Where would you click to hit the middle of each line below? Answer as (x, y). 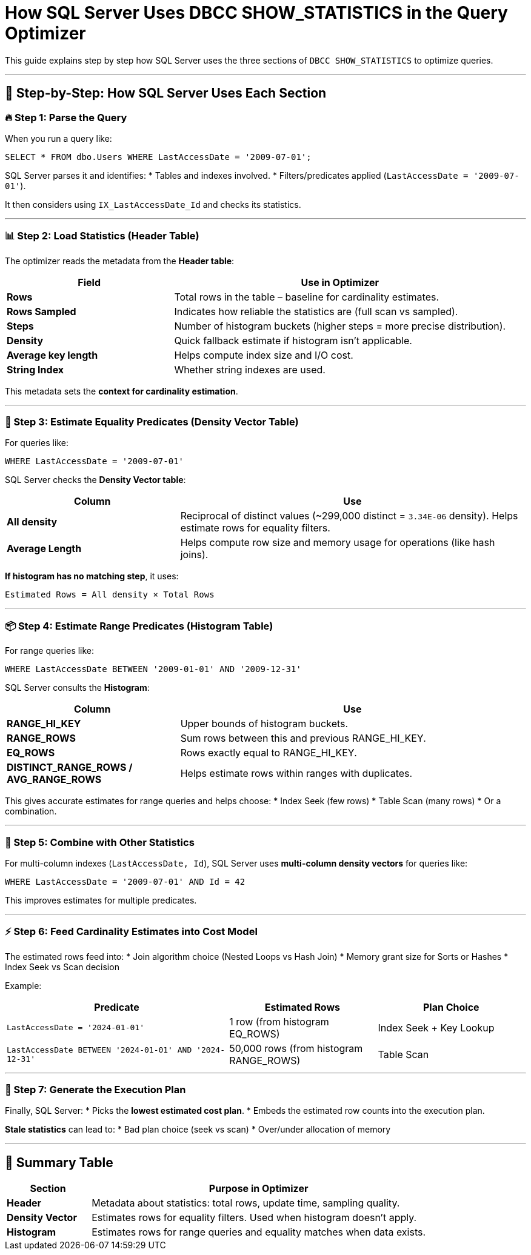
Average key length (52, 355)
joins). (194, 555)
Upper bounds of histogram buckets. (264, 724)
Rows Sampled (42, 311)
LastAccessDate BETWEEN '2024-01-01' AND (99, 1050)
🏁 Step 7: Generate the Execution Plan (95, 1090)
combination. (31, 811)
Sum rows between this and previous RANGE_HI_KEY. (303, 738)
